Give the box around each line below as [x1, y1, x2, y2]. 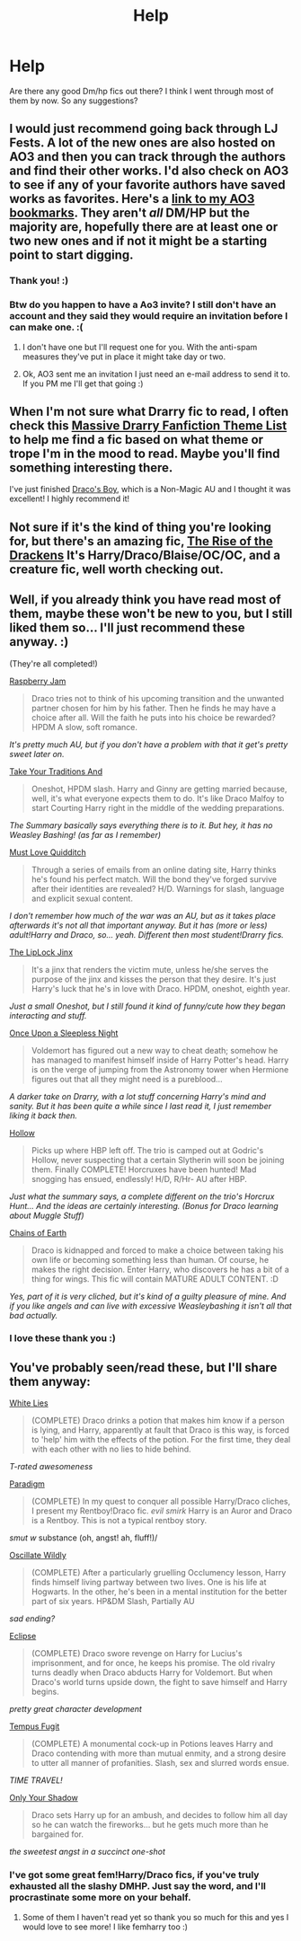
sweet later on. [9, 748, 65, 759]
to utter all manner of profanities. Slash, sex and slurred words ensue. [31, 1758, 289, 1769]
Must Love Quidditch [9, 846, 87, 858]
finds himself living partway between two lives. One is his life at [31, 1577, 267, 1588]
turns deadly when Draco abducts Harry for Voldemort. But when [31, 1667, 273, 1678]
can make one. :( [9, 321, 84, 333]
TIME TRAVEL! [9, 1775, 63, 1786]
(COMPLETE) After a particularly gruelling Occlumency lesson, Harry [31, 1567, 287, 1578]
